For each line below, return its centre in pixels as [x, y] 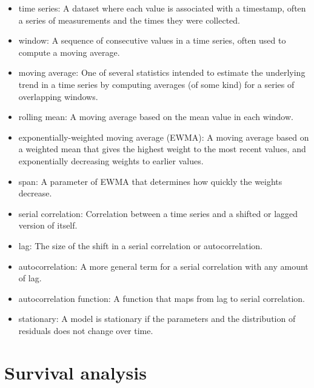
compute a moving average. [69, 52]
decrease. [35, 193]
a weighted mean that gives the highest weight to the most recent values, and [162, 149]
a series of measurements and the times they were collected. [129, 20]
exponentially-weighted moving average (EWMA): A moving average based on [164, 137]
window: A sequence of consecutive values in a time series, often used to [152, 40]
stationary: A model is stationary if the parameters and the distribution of [157, 319]
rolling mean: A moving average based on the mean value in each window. [156, 117]
